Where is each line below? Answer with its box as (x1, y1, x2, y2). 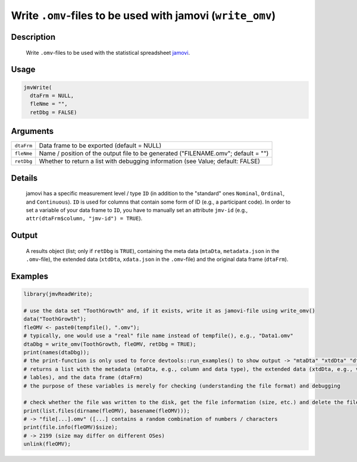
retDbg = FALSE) (30, 109, 77, 115)
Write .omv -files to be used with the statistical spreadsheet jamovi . (26, 49, 190, 56)
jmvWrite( (23, 84, 52, 90)
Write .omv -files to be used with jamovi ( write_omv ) (11, 9, 276, 22)
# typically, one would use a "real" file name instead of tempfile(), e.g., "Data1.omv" (23, 332, 294, 339)
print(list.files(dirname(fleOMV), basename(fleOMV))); (23, 407, 190, 414)
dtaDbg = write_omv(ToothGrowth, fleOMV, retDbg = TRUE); (23, 341, 196, 348)
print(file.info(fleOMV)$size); (23, 424, 118, 431)
